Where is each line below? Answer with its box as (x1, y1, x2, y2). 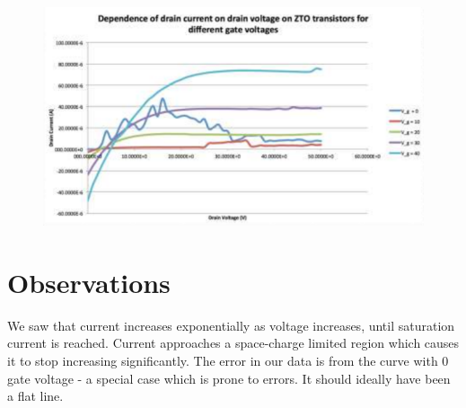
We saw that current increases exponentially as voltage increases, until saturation (7, 315, 455, 334)
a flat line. (7, 386, 64, 405)
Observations (7, 263, 171, 300)
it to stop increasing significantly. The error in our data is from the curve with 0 (7, 351, 449, 370)
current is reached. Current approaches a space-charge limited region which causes (7, 333, 460, 352)
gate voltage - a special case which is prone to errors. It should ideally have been (7, 368, 451, 387)
